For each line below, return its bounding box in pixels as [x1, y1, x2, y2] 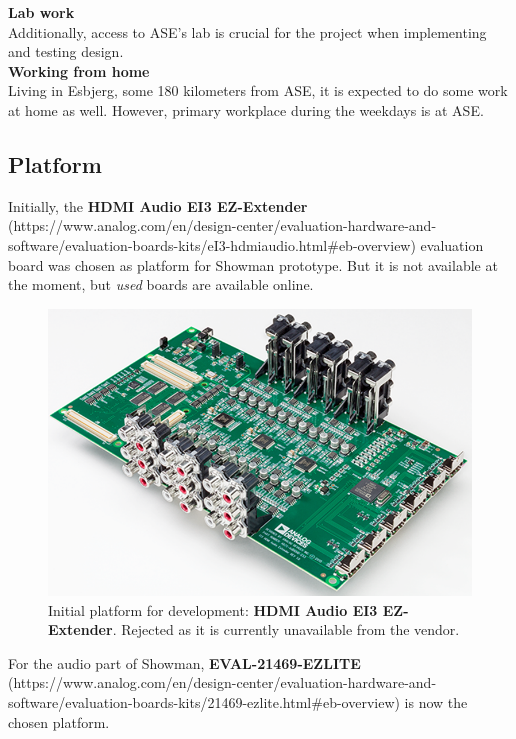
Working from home [8, 60, 150, 81]
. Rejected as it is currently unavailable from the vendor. [112, 619, 460, 640]
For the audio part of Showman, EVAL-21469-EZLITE [8, 652, 361, 673]
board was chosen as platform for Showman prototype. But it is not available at [8, 254, 498, 275]
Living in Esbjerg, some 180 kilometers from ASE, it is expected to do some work [8, 80, 508, 101]
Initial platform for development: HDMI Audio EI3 [48, 599, 378, 620]
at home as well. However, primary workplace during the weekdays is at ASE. [8, 99, 484, 120]
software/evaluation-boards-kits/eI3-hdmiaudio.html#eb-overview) [8, 234, 416, 255]
